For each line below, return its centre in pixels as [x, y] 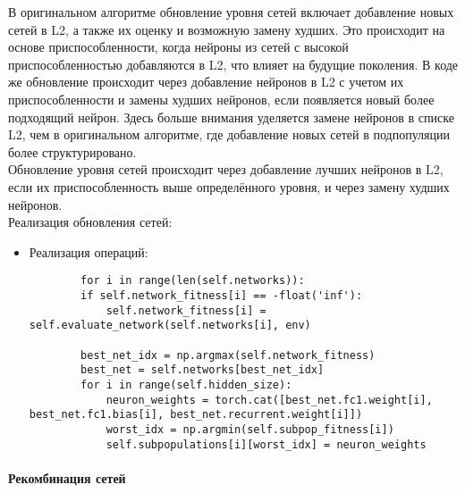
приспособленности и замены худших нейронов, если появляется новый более [221, 99]
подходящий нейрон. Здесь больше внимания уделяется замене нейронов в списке [231, 117]
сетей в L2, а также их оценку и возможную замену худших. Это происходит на [227, 29]
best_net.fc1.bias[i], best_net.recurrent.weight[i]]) [196, 415]
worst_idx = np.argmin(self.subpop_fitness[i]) [250, 429]
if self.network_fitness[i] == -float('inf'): [222, 295]
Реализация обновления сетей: [90, 222]
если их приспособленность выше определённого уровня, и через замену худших [229, 186]
